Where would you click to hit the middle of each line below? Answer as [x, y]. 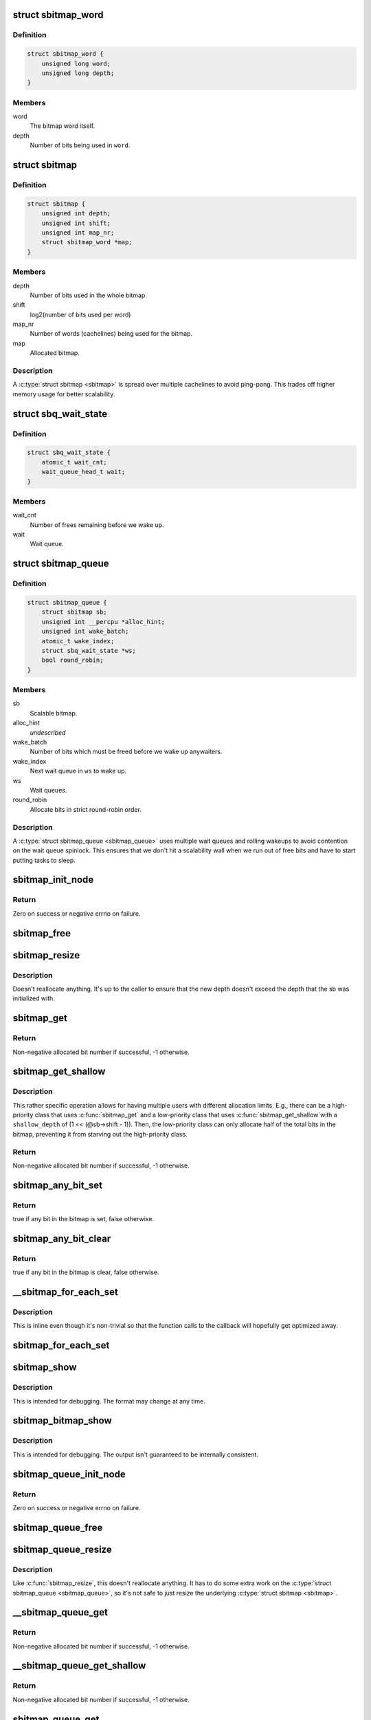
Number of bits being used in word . [80, 145]
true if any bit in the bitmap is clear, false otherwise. [86, 1272]
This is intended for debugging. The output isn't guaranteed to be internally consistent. [136, 1454]
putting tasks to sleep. [44, 860]
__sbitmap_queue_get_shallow [79, 1666]
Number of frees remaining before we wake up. [97, 525]
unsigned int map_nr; [78, 233]
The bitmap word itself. [63, 126]
